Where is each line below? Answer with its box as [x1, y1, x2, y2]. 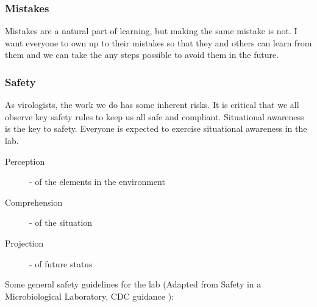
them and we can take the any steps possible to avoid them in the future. [5, 48, 279, 61]
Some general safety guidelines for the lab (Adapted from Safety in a [5, 278, 262, 291]
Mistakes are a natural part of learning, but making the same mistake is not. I [5, 24, 297, 37]
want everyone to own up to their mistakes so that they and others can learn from [5, 36, 312, 49]
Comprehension [5, 195, 63, 208]
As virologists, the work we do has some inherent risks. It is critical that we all [5, 98, 299, 111]
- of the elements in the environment [29, 175, 165, 188]
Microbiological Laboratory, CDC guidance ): [5, 289, 174, 302]
